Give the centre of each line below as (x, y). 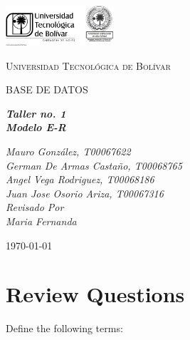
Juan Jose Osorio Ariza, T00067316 (85, 193)
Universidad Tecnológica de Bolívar (88, 65)
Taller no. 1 (36, 113)
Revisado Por (35, 207)
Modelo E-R (36, 127)
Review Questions (95, 294)
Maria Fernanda (41, 221)
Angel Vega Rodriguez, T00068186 (80, 179)
